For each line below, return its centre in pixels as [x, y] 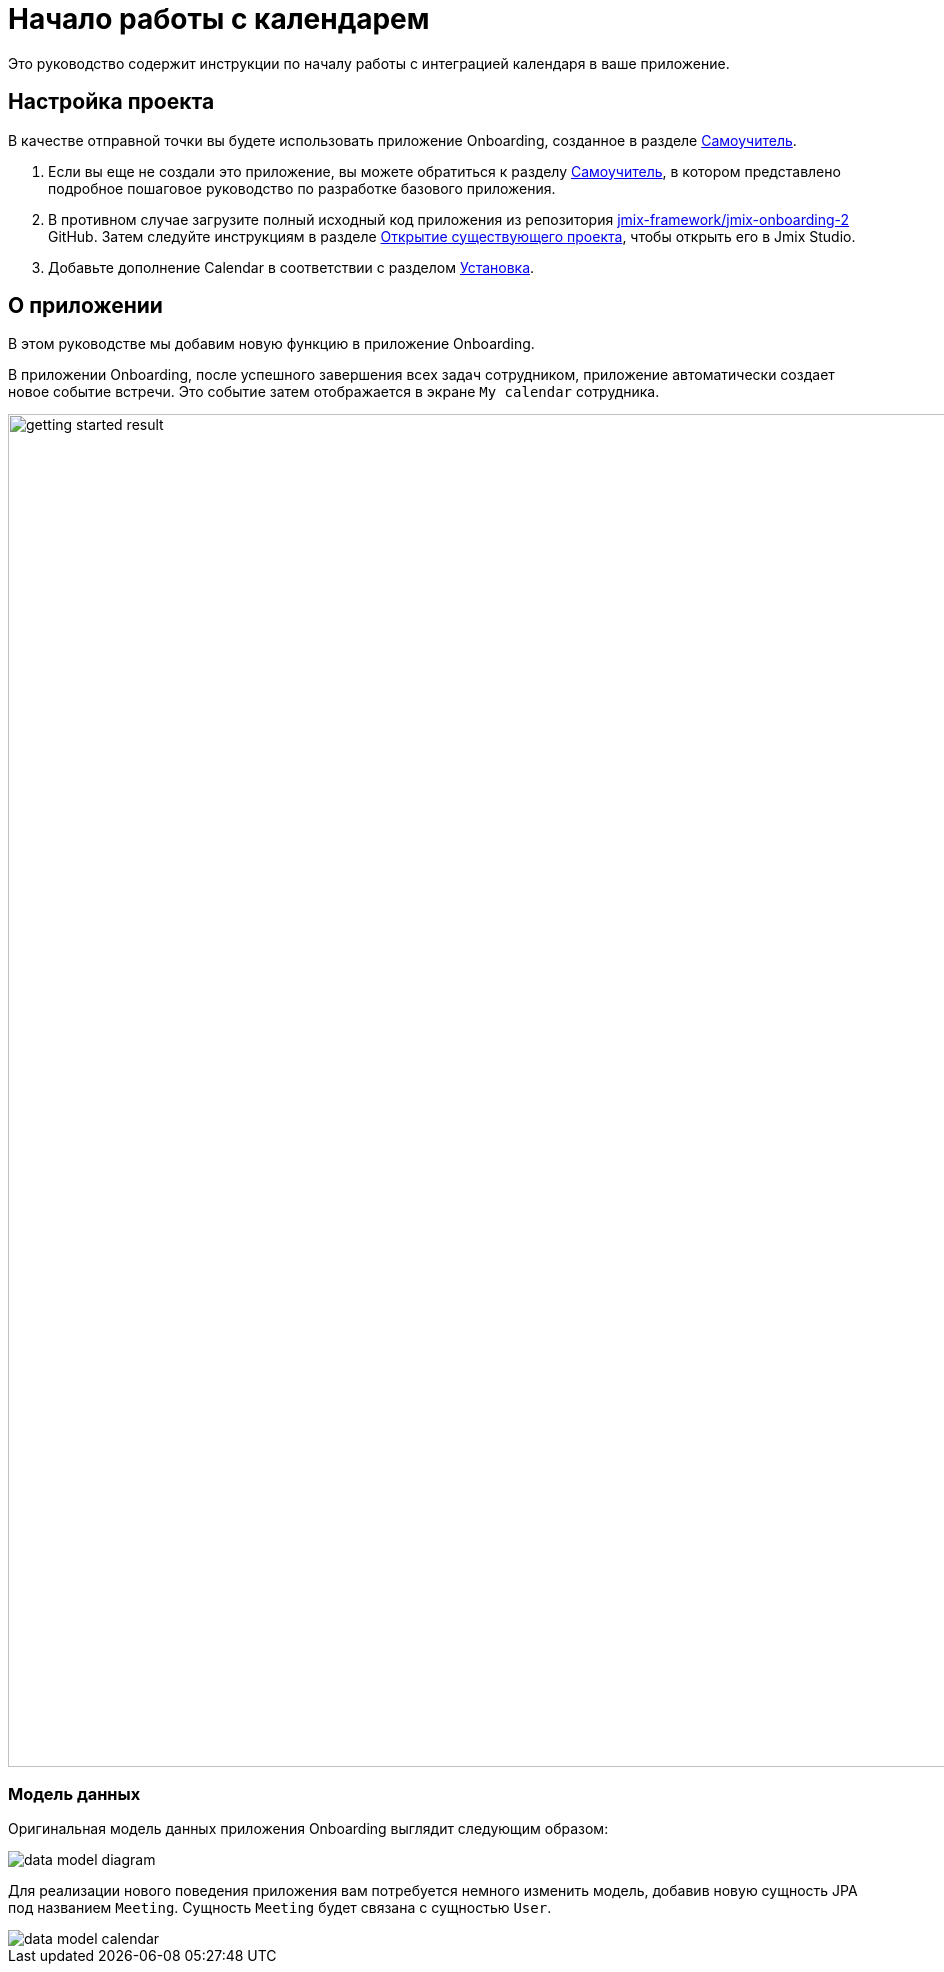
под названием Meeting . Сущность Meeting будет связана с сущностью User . [280, 1908]
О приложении [85, 306]
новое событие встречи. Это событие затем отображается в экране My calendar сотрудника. [334, 392]
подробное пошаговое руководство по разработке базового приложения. [302, 188]
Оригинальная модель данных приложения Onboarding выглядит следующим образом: [308, 1829]
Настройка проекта [111, 102]
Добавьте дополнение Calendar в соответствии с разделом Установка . [291, 267]
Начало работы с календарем [219, 19]
